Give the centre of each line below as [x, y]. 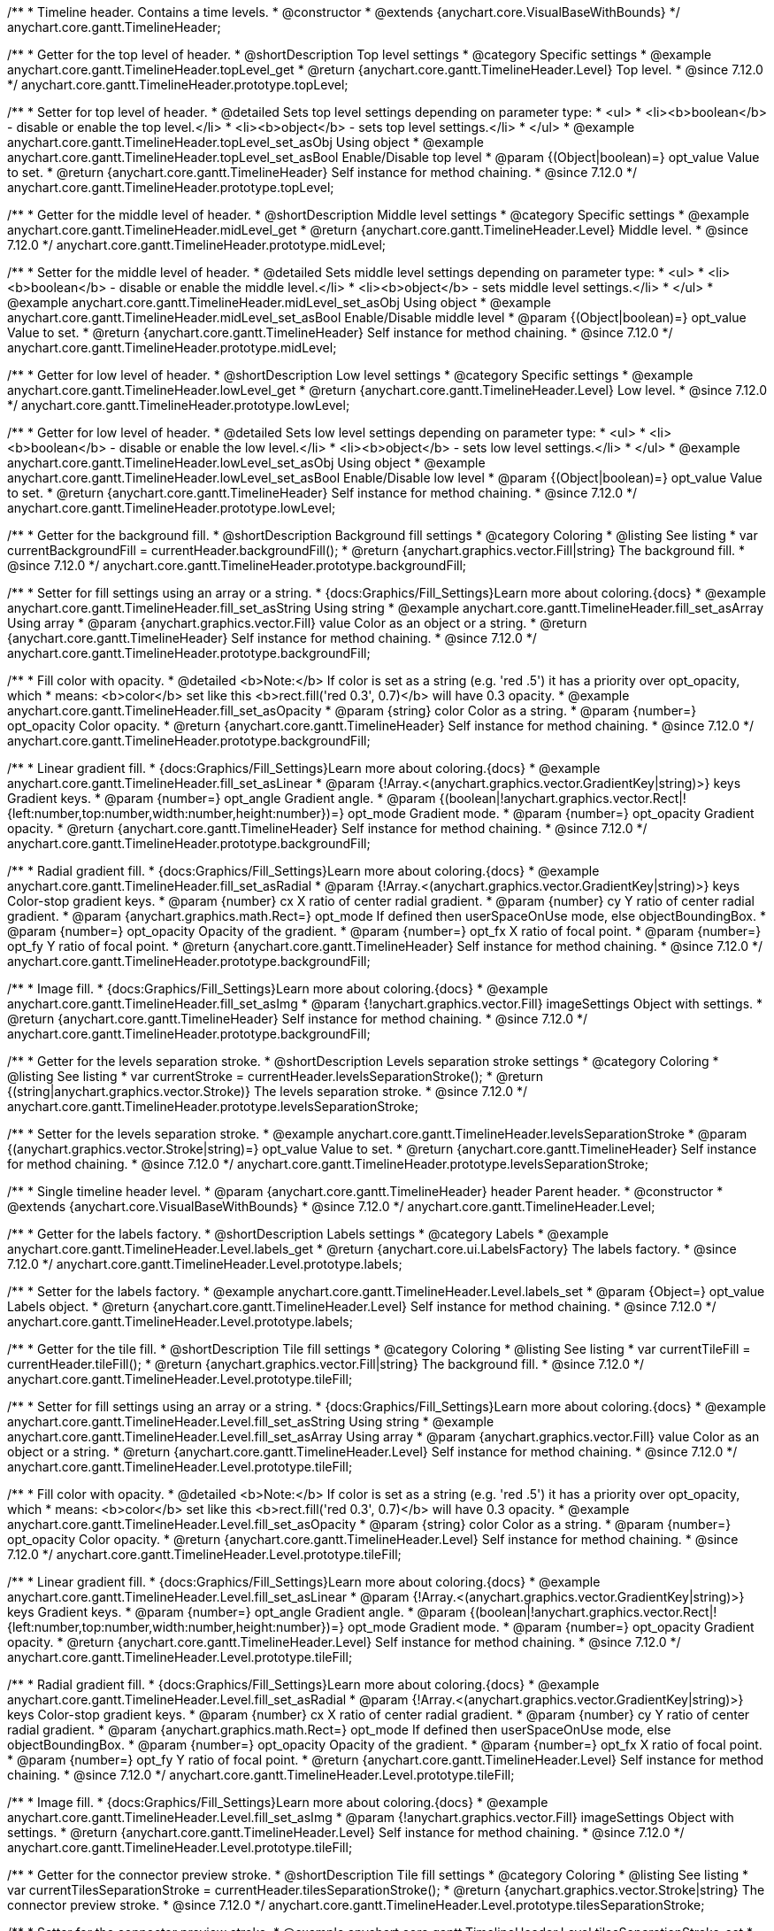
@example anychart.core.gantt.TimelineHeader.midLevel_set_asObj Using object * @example [280, 302]
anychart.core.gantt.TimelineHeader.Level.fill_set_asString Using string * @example [251, 1421]
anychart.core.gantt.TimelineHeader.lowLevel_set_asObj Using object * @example [246, 463]
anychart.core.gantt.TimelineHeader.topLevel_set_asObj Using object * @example [245, 142]
